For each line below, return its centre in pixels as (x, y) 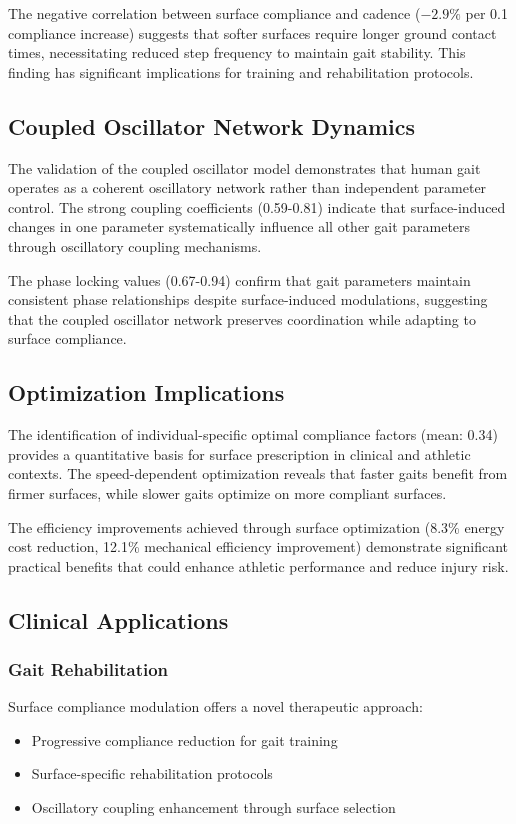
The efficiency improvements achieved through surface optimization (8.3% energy (256, 526)
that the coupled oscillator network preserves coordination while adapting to (242, 318)
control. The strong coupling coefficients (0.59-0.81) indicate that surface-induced (257, 206)
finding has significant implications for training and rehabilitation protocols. (241, 71)
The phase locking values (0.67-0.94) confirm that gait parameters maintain (239, 279)
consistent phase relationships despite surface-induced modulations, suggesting (248, 299)
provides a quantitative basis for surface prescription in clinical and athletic (239, 453)
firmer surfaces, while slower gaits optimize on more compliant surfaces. (227, 492)
